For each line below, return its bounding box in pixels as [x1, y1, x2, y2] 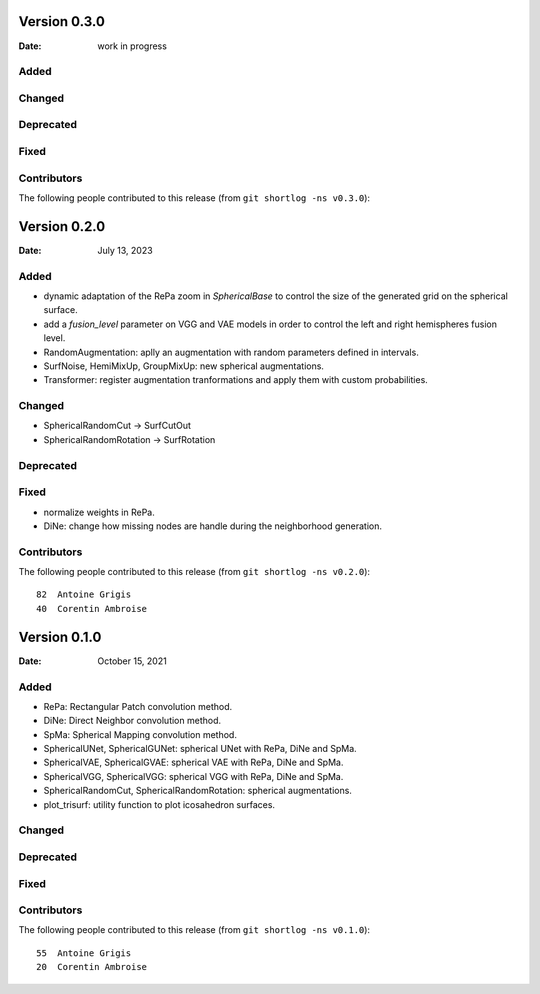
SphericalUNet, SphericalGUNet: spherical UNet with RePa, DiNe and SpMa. [43, 743, 357, 755]
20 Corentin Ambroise [36, 961, 148, 973]
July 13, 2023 [97, 244, 154, 256]
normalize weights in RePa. [43, 506, 155, 518]
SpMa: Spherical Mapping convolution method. [43, 728, 237, 740]
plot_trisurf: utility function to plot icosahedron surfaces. [43, 798, 275, 810]
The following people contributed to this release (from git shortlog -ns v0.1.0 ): [18, 924, 370, 936]
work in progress [97, 40, 167, 52]
